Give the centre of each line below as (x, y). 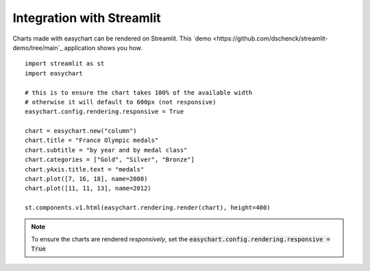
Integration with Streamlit (87, 18)
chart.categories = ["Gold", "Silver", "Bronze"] (110, 160)
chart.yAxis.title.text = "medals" (85, 169)
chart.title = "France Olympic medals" (92, 140)
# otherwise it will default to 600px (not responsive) (121, 102)
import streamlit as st (65, 64)
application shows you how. (103, 47)
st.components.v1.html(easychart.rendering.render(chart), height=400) (148, 208)
